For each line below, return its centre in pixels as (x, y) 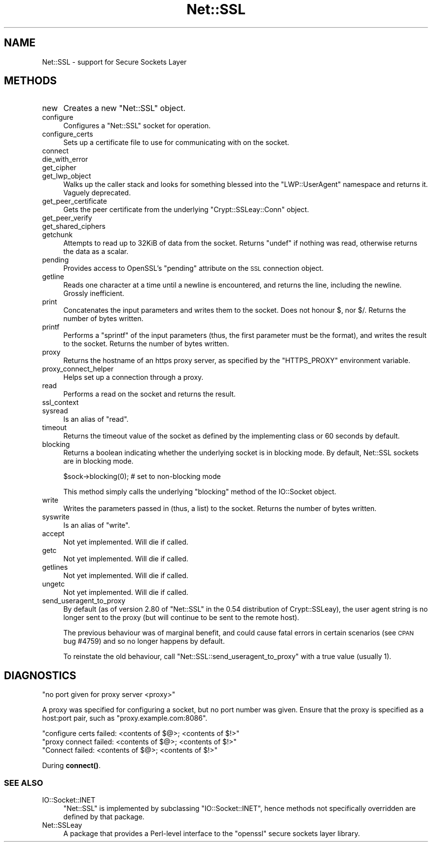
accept (53, 534)
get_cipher (59, 168)
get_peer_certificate (74, 201)
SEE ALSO (24, 783)
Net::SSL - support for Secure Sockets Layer (114, 62)
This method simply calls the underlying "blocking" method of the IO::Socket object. (200, 492)
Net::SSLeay (62, 825)
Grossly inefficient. (94, 294)
